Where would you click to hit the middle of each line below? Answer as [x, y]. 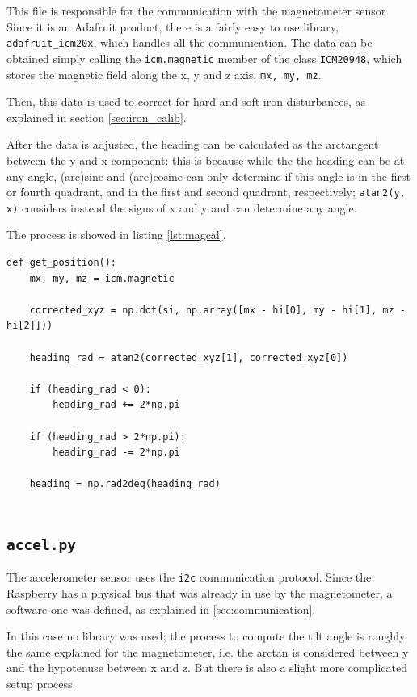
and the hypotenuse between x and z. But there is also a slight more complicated [207, 668]
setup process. [41, 683]
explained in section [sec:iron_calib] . [97, 117]
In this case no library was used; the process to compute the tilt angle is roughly [206, 636]
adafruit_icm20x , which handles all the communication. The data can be [190, 42]
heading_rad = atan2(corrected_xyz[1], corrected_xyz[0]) [189, 357]
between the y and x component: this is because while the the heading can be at [206, 160]
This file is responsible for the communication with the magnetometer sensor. [198, 10]
